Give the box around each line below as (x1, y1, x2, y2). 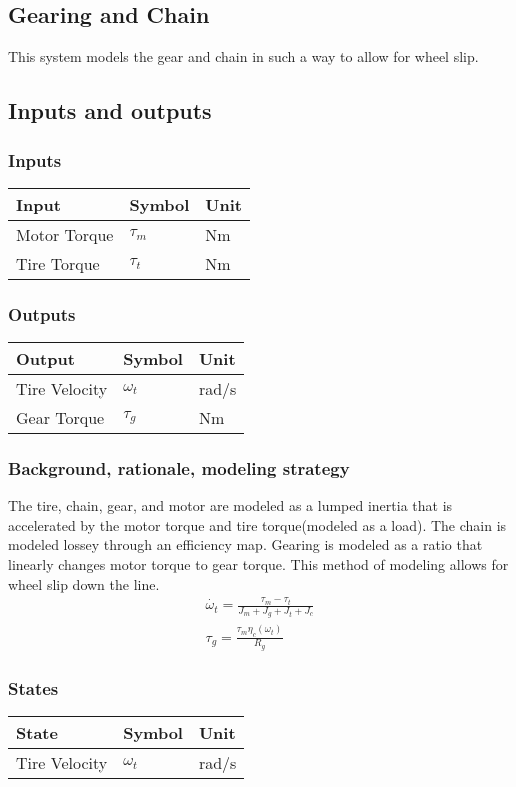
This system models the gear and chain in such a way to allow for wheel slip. (8, 46, 479, 67)
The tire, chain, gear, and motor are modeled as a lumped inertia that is (8, 495, 453, 516)
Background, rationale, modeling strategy (8, 455, 350, 480)
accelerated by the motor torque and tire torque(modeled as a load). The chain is (8, 514, 507, 535)
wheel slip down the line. (8, 573, 160, 594)
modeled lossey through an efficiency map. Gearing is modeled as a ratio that (8, 534, 483, 555)
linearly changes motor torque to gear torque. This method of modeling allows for (8, 554, 509, 575)
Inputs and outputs (8, 95, 212, 126)
